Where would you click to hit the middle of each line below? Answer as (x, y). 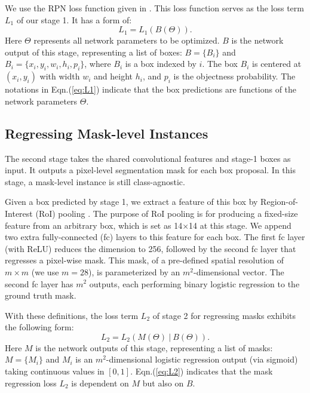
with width (60, 76)
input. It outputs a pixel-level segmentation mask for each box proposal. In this (150, 170)
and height (113, 76)
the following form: (39, 327)
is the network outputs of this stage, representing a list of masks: (154, 347)
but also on (163, 383)
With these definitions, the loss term (72, 315)
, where (98, 64)
